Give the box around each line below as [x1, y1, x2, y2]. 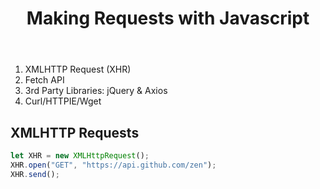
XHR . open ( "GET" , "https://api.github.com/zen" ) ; [10, 160, 217, 170]
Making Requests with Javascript [26, 7, 310, 30]
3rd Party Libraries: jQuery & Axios [24, 85, 168, 97]
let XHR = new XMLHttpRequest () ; [10, 151, 150, 161]
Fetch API [24, 74, 65, 86]
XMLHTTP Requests [10, 124, 140, 141]
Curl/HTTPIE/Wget [24, 95, 102, 107]
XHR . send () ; [10, 169, 60, 179]
